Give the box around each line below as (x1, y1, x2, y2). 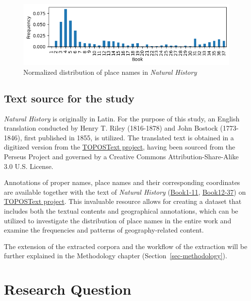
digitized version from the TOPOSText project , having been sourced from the (4, 142, 235, 152)
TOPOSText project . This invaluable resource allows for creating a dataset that (4, 196, 242, 206)
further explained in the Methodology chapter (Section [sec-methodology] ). (4, 251, 227, 261)
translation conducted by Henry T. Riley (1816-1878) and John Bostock (4, 123, 218, 133)
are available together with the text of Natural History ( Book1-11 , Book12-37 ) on (4, 186, 246, 197)
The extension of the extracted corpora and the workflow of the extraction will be (4, 241, 248, 251)
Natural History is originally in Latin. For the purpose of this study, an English (4, 113, 240, 123)
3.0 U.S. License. (4, 161, 53, 171)
